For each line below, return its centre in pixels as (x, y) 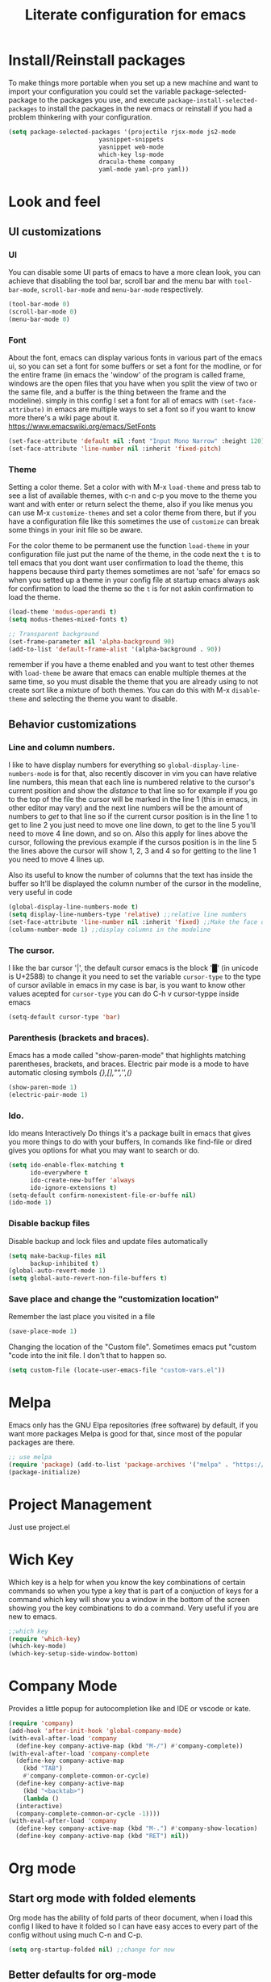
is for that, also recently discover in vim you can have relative (155, 774)
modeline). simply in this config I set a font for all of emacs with (114, 400)
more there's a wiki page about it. (64, 417)
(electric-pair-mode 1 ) (48, 1094)
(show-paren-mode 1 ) (43, 1088)
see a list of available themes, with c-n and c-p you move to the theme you (133, 495)
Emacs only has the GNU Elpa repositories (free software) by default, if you (133, 1425)
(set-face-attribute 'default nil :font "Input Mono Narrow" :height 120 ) (137, 441)
